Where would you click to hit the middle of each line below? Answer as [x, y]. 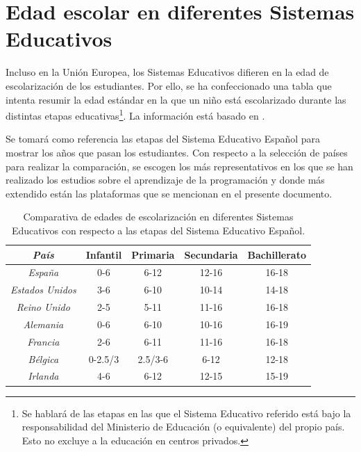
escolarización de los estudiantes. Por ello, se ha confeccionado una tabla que [169, 85]
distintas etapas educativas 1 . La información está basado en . [135, 114]
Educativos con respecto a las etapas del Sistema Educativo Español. [158, 230]
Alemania [43, 324]
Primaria [153, 254]
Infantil [104, 254]
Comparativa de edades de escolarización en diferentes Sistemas [158, 217]
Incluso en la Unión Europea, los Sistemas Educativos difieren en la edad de [167, 72]
